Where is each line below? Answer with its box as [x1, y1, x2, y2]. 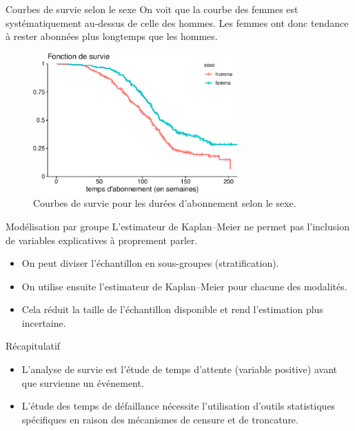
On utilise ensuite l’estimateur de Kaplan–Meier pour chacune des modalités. [21, 279, 347, 293]
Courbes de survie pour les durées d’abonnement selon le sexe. [33, 196, 296, 210]
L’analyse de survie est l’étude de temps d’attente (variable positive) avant [21, 362, 337, 377]
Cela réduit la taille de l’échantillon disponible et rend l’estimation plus [21, 302, 323, 317]
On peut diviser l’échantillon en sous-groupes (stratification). [21, 256, 279, 270]
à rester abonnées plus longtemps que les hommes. [6, 29, 218, 43]
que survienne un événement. [21, 375, 144, 390]
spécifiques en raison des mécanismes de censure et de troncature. [21, 412, 298, 426]
